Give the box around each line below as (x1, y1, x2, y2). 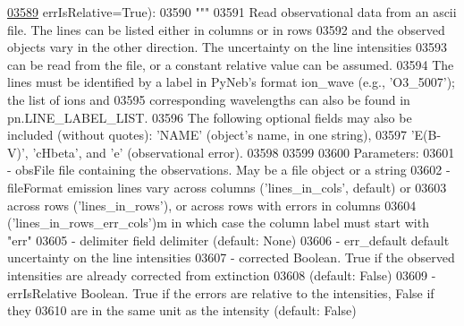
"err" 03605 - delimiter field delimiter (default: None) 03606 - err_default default (7, 230, 450, 249)
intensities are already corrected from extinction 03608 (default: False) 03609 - (7, 265, 436, 284)
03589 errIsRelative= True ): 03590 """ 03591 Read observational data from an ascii (7, 3, 457, 21)
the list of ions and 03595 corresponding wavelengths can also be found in (7, 90, 410, 108)
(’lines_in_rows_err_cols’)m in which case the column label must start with (7, 213, 429, 232)
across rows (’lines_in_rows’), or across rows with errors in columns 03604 (7, 195, 417, 214)
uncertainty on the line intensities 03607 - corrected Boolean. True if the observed (7, 248, 455, 267)
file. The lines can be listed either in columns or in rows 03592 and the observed (7, 20, 445, 39)
